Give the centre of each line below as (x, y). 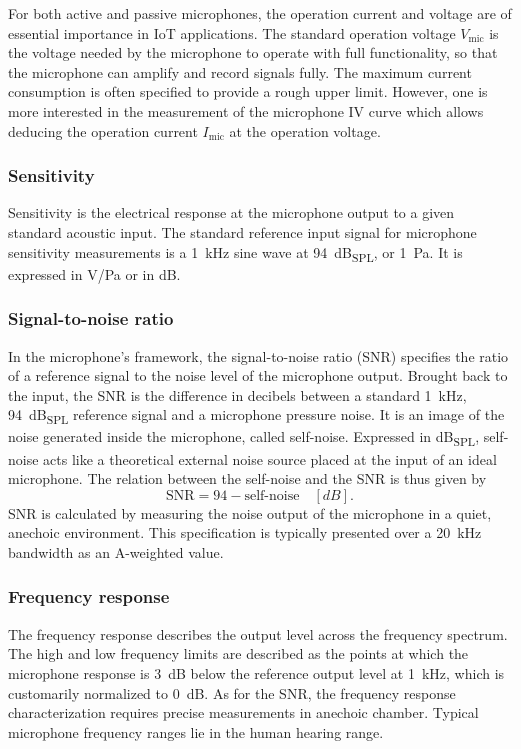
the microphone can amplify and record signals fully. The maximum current (240, 71)
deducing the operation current (103, 130)
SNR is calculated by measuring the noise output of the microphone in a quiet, (250, 512)
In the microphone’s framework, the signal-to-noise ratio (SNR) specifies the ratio (258, 355)
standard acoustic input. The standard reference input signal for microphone (242, 231)
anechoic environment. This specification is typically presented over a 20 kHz (245, 532)
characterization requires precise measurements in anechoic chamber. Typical (243, 712)
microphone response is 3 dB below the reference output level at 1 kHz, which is (256, 672)
